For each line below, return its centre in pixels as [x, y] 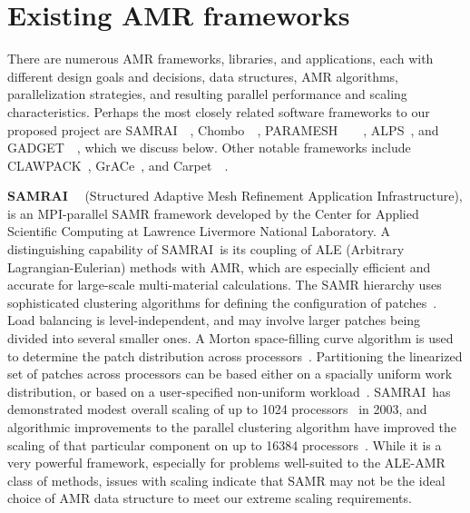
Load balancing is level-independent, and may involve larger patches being [214, 320]
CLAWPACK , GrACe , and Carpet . [118, 165]
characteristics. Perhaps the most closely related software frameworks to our [219, 111]
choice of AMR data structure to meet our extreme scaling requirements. [210, 498]
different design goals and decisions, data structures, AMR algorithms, [203, 76]
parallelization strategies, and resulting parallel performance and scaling [207, 94]
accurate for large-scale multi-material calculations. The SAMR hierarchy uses [225, 285]
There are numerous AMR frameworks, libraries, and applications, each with [220, 59]
